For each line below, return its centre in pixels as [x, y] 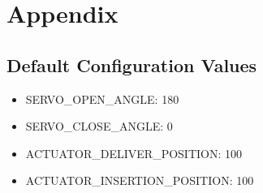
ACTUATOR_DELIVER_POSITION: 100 [134, 153]
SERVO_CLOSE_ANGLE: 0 [99, 126]
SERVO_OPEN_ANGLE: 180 [102, 99]
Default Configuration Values [132, 64]
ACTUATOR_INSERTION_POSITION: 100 [140, 180]
